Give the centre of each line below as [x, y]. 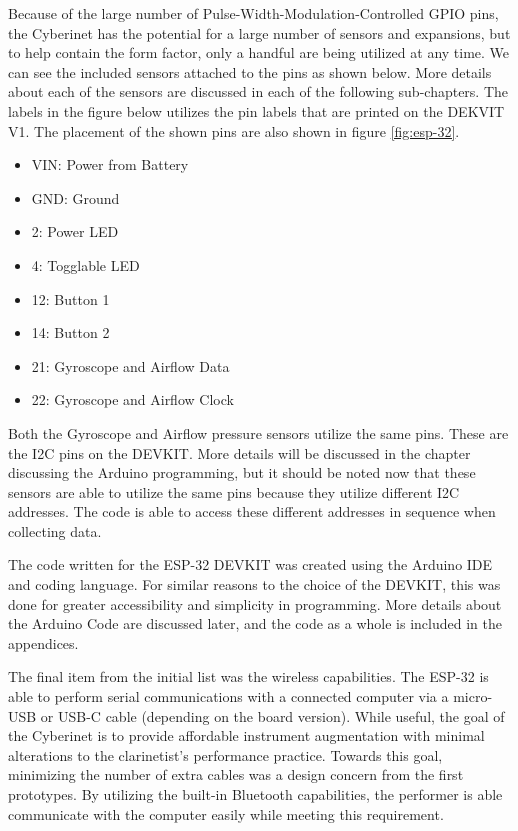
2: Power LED [75, 231]
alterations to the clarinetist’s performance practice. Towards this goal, [225, 754]
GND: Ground [75, 197]
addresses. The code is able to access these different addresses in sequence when [252, 511]
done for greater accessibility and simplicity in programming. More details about [255, 603]
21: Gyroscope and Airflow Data [130, 365]
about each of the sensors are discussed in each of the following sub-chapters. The [258, 91]
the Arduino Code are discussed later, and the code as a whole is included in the [255, 623]
